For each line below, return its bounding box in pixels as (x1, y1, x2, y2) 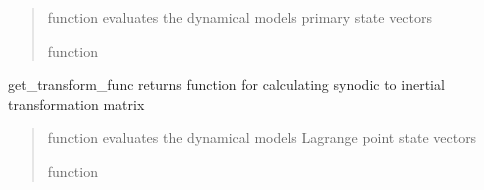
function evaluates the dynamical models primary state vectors (47, 7, 433, 27)
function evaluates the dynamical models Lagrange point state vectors (47, 127, 477, 148)
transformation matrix (8, 93, 145, 114)
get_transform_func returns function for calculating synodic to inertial (8, 74, 445, 95)
